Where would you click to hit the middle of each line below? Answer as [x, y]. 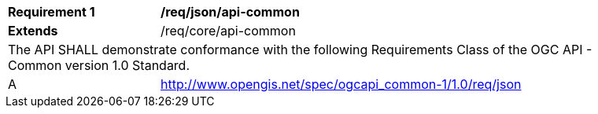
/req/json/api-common [230, 12]
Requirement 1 [52, 12]
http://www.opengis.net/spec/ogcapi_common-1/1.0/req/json [341, 84]
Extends [33, 31]
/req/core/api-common [228, 31]
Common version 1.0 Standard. [99, 65]
